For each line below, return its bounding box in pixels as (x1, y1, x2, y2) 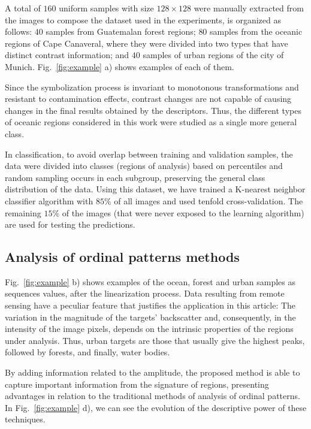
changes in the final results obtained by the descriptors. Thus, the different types (5, 104, 301, 116)
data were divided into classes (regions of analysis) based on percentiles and (5, 159, 283, 172)
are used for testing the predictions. (5, 218, 135, 231)
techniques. (5, 413, 46, 425)
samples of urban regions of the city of (143, 49, 284, 61)
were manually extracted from (194, 2, 304, 14)
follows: (5, 25, 32, 38)
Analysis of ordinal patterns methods (5, 247, 240, 266)
